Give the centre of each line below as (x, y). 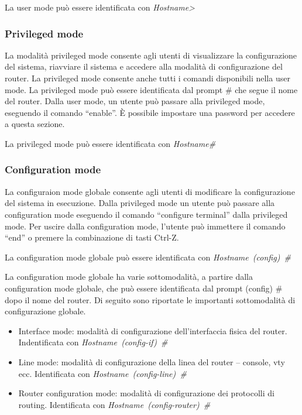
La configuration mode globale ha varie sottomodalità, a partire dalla (129, 277)
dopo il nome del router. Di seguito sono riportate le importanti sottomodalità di (150, 299)
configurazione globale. (45, 311)
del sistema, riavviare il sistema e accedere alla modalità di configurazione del (144, 66)
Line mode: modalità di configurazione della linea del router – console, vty (152, 361)
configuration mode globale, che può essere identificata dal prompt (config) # (144, 288)
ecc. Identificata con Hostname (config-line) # (102, 373)
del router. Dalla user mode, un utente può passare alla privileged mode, (135, 101)
